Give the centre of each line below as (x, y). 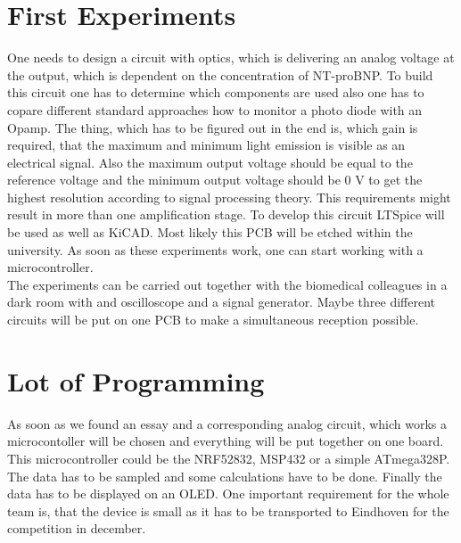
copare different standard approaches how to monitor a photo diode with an (215, 109)
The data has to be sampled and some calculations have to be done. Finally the (225, 476)
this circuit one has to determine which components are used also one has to (216, 92)
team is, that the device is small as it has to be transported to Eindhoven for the (228, 510)
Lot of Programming (136, 380)
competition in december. (77, 528)
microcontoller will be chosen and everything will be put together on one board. (226, 441)
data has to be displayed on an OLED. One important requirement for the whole (228, 494)
